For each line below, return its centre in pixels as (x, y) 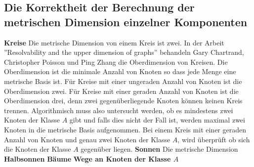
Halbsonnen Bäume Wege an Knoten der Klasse (87, 158)
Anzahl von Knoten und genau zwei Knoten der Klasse (87, 139)
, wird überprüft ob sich (214, 139)
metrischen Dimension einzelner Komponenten (126, 21)
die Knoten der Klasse (38, 149)
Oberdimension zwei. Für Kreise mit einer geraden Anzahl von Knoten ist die (121, 91)
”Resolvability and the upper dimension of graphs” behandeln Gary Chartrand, (124, 52)
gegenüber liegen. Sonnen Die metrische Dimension (159, 149)
